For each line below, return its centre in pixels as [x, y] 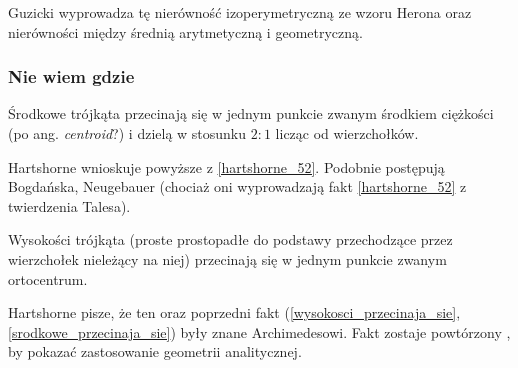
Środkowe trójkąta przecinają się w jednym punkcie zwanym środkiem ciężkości [251, 113]
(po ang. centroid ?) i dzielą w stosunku [127, 133]
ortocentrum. [48, 278]
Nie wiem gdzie [71, 76]
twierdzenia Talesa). [69, 205]
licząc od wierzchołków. [347, 133]
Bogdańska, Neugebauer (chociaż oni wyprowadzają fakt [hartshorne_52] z [237, 186]
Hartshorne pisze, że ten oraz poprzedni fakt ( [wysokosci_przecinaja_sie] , [234, 312]
